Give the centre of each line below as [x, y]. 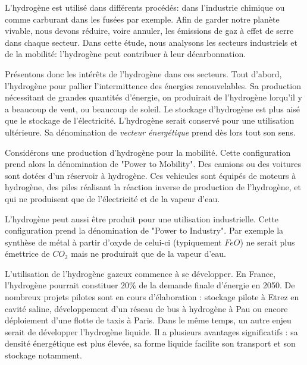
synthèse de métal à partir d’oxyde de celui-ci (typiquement [113, 242]
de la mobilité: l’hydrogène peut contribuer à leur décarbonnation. [126, 54]
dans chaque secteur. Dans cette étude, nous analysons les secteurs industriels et [151, 42]
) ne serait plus [267, 242]
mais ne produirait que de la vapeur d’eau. [148, 254]
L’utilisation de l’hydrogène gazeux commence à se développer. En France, [140, 273]
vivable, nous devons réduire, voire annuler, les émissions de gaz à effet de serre [149, 31]
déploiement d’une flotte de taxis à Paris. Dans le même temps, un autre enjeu [148, 320]
